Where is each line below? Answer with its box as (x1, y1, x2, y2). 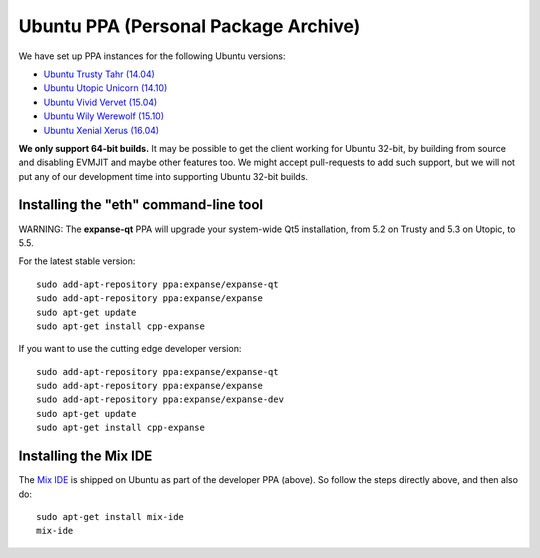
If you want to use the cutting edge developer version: (18, 343, 242, 355)
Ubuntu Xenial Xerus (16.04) (43, 124, 160, 136)
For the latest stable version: (18, 255, 136, 267)
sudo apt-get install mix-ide (36, 511, 185, 522)
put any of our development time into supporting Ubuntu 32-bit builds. (18, 170, 309, 182)
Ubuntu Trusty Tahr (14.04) (43, 68, 155, 80)
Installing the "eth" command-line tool (18, 196, 264, 214)
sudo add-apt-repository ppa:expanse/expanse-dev (36, 394, 285, 405)
